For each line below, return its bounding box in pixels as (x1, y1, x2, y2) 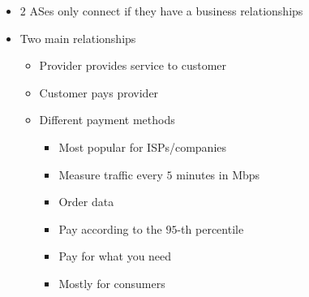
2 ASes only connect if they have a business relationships (19, 2, 303, 19)
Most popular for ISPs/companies (58, 138, 227, 155)
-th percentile (177, 220, 244, 237)
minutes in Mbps (176, 166, 260, 183)
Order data (58, 193, 114, 210)
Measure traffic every (58, 166, 163, 183)
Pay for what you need (58, 247, 172, 265)
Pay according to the (58, 220, 162, 237)
